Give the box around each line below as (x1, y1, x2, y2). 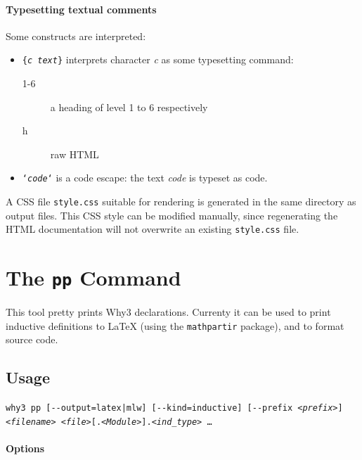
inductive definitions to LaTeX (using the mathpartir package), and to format (6, 318, 344, 333)
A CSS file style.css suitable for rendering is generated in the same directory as (6, 194, 356, 209)
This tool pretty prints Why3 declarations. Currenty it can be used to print (6, 305, 331, 319)
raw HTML (50, 146, 99, 161)
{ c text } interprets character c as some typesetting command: (22, 52, 294, 67)
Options (6, 441, 45, 456)
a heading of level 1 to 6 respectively (50, 99, 208, 114)
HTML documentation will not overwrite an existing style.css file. (6, 222, 299, 236)
